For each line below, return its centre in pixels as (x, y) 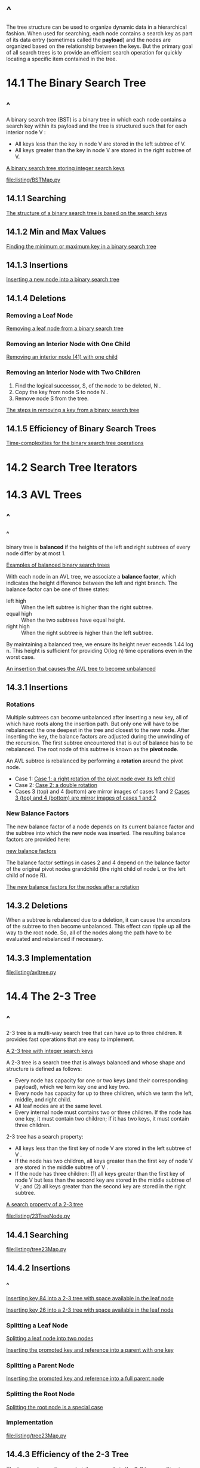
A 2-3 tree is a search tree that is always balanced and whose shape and (96, 1063)
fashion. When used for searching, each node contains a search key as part (99, 33)
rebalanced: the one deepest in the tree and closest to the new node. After (98, 730)
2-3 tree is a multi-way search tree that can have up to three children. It (94, 1033)
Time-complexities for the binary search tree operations (75, 443)
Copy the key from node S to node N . (61, 392)
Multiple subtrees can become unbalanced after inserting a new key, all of (97, 718)
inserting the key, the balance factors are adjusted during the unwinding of (98, 737)
